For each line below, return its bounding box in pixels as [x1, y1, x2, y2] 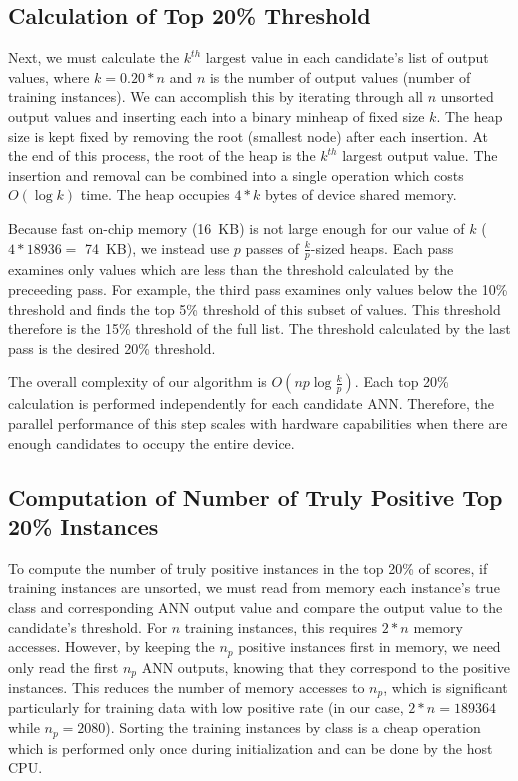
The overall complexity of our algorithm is [8, 371, 267, 392]
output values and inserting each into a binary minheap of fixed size [8, 105, 425, 126]
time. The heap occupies [80, 184, 230, 205]
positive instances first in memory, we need [238, 636, 501, 657]
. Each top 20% [354, 371, 449, 392]
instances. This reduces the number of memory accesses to [8, 677, 365, 697]
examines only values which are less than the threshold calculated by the [8, 259, 454, 280]
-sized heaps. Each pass [310, 237, 454, 258]
